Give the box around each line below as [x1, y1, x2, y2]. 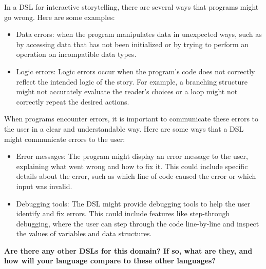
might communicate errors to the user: [4, 133, 125, 144]
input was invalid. [16, 180, 72, 191]
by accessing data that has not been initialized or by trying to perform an [16, 38, 249, 49]
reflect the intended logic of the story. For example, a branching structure [16, 76, 248, 87]
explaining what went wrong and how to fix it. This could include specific [16, 160, 248, 171]
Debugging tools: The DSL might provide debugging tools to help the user [16, 198, 251, 209]
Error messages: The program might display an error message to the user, [16, 151, 248, 161]
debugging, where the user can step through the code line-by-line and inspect [16, 218, 259, 229]
